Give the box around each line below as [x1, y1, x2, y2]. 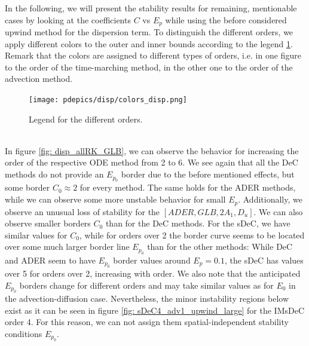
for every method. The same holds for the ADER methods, [79, 181, 296, 194]
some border [5, 181, 50, 194]
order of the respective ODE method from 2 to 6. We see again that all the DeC [5, 156, 298, 169]
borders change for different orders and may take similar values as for [19, 278, 274, 291]
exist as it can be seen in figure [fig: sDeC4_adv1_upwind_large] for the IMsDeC [5, 304, 305, 316]
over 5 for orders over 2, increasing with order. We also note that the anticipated [5, 267, 301, 280]
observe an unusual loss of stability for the [5, 205, 160, 218]
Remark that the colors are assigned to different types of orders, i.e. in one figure [5, 49, 301, 62]
